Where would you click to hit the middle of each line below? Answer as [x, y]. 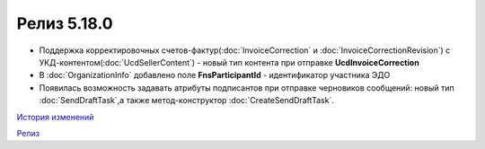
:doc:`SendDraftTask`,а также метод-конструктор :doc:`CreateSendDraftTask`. [186, 101]
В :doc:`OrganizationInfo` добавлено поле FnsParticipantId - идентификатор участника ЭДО [215, 75]
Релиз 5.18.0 [65, 23]
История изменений [55, 117]
